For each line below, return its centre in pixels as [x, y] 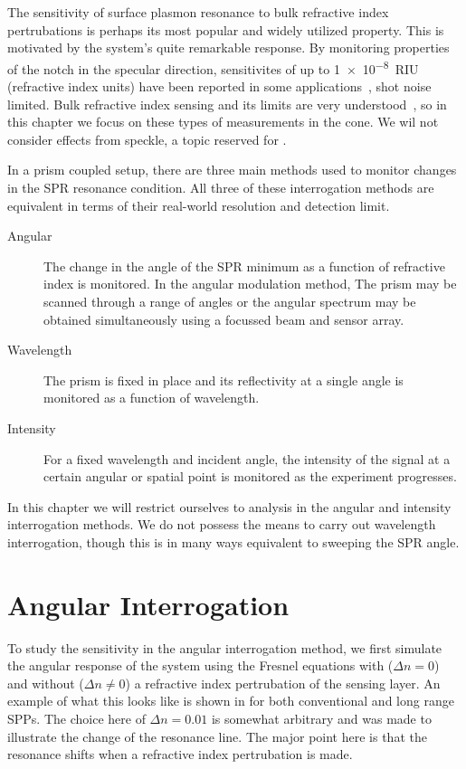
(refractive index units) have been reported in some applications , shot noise [219, 86]
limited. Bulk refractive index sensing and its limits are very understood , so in [227, 104]
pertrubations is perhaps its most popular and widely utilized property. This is [226, 29]
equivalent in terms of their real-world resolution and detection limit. [199, 205]
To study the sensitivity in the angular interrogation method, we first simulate [225, 647]
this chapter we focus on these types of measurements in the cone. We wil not [223, 122]
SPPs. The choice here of [76, 718]
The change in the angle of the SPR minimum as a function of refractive [244, 266]
